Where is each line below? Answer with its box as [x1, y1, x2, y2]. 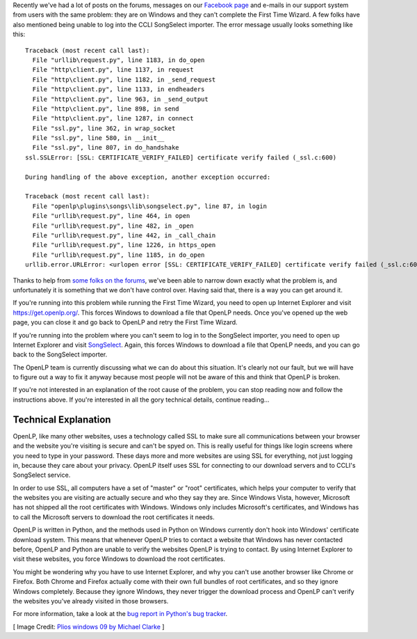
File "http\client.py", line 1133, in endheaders [32, 86, 205, 93]
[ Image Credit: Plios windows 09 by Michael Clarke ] [13, 622, 165, 631]
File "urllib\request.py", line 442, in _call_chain [32, 231, 216, 239]
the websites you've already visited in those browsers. [13, 597, 169, 605]
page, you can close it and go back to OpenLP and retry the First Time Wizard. [13, 318, 238, 326]
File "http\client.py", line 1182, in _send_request [32, 75, 216, 84]
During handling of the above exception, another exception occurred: [25, 173, 271, 181]
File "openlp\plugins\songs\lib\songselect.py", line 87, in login [32, 202, 268, 210]
